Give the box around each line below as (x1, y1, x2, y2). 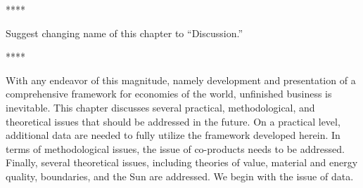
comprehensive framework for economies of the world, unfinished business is (6, 86, 332, 101)
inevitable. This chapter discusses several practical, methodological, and (6, 100, 315, 114)
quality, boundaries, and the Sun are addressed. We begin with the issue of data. (6, 168, 354, 183)
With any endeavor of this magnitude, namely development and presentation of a (6, 72, 356, 87)
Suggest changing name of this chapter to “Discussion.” (6, 25, 243, 40)
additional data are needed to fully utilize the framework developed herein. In (6, 128, 340, 142)
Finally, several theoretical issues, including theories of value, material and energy (6, 155, 358, 170)
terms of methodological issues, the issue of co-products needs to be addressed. (6, 141, 345, 156)
